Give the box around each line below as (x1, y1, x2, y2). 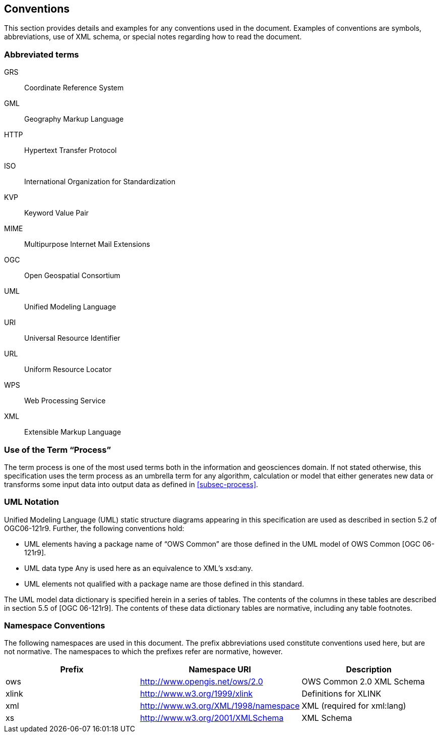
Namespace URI (188, 664, 251, 675)
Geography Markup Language (24, 115, 124, 124)
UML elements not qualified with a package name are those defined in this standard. (24, 579, 304, 588)
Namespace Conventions (4, 620, 105, 631)
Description (346, 664, 392, 675)
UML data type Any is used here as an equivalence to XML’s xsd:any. (24, 563, 253, 572)
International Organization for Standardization (24, 177, 175, 186)
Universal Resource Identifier (24, 334, 120, 343)
